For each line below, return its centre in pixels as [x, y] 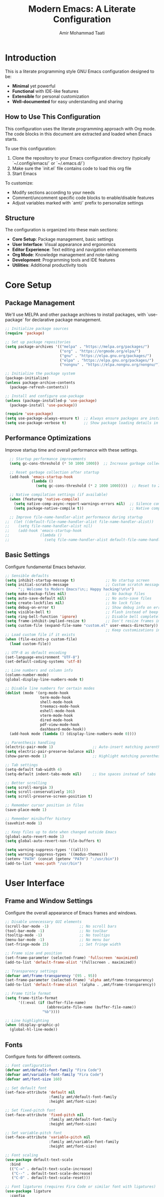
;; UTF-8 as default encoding [36, 653]
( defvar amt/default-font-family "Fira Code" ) [53, 1070]
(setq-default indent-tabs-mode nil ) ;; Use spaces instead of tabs [81, 774]
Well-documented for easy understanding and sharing [67, 102]
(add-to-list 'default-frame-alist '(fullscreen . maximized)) [71, 962]
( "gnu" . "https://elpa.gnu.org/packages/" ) [105, 356]
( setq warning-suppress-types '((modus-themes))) [57, 855]
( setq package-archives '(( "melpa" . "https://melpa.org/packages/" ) [77, 347]
